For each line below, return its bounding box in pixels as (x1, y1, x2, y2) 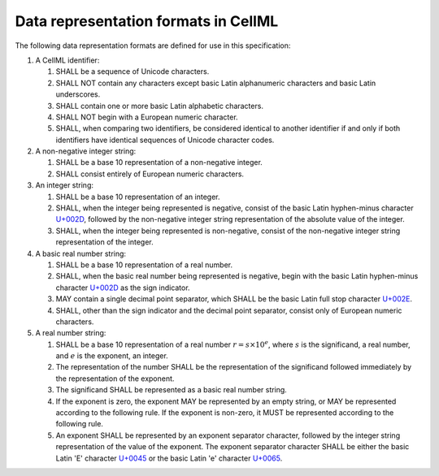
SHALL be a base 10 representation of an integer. (55, 192, 220, 201)
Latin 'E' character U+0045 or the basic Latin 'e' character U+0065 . (55, 453, 283, 463)
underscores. (55, 89, 101, 99)
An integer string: (35, 180, 93, 190)
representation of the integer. (55, 237, 154, 247)
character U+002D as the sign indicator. (55, 283, 190, 292)
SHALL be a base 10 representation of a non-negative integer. (55, 158, 263, 167)
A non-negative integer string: (35, 146, 137, 156)
